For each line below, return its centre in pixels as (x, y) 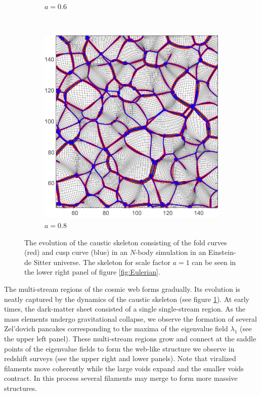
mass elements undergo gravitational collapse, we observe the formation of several (130, 318)
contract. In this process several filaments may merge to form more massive (121, 378)
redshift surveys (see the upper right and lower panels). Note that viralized (120, 358)
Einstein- (222, 252)
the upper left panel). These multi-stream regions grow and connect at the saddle (130, 338)
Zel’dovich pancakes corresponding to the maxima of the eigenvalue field (116, 328)
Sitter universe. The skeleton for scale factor (102, 262)
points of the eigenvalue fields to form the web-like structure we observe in (119, 348)
